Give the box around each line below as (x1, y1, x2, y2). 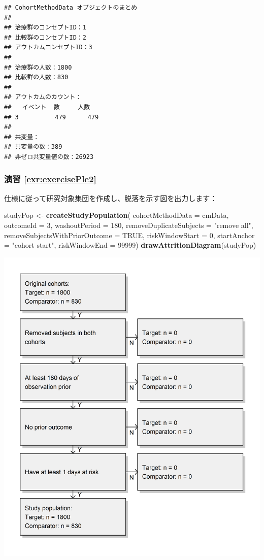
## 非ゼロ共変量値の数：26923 (4, 153, 94, 160)
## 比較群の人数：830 (4, 74, 69, 81)
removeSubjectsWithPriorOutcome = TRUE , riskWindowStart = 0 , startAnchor (4, 229, 255, 240)
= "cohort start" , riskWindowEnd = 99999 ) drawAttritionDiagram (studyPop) (4, 240, 256, 250)
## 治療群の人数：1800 (4, 63, 72, 71)
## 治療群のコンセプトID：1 (4, 24, 86, 31)
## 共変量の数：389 (4, 143, 62, 151)
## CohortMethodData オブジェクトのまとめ (4, 4, 138, 11)
